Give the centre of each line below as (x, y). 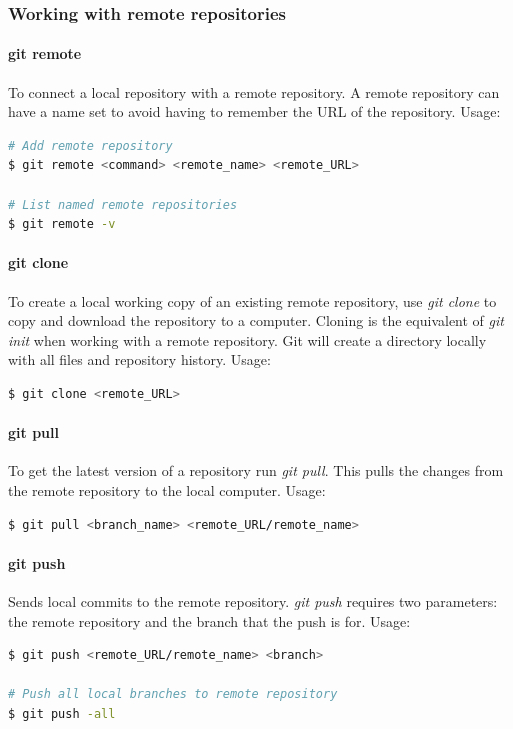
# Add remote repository (90, 145)
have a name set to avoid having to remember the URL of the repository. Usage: (254, 111)
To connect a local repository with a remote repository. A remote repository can (254, 91)
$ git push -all (62, 713)
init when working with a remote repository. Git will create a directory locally (247, 339)
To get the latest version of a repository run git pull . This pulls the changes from (256, 470)
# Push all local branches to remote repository (173, 694)
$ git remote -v (62, 224)
